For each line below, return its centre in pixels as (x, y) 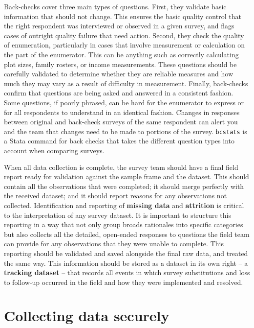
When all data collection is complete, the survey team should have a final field (121, 167)
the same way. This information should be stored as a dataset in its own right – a (126, 263)
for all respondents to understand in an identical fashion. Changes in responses (122, 112)
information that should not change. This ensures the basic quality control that (123, 16)
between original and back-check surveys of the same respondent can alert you (121, 122)
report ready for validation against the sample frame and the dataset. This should (127, 176)
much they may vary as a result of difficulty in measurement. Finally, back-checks (126, 83)
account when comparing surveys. (54, 150)
